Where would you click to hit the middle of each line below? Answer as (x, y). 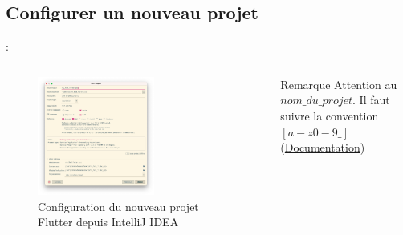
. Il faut (371, 100)
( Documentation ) (323, 147)
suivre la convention (330, 115)
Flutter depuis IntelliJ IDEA (108, 222)
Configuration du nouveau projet (118, 206)
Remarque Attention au (339, 84)
